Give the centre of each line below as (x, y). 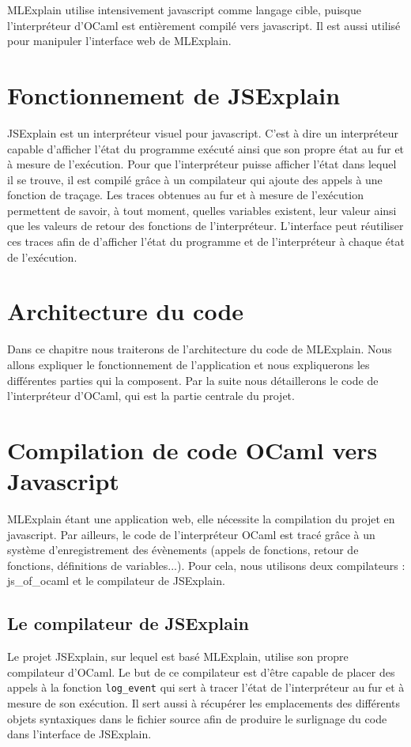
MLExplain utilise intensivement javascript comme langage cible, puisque (184, 9)
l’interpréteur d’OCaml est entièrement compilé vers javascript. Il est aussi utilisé (204, 25)
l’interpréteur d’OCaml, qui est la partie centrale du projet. (151, 396)
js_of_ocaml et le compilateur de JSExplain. (116, 581)
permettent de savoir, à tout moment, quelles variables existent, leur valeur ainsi (202, 210)
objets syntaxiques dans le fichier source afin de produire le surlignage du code (197, 718)
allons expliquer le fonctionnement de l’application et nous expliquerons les (189, 364)
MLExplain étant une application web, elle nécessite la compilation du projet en (201, 519)
